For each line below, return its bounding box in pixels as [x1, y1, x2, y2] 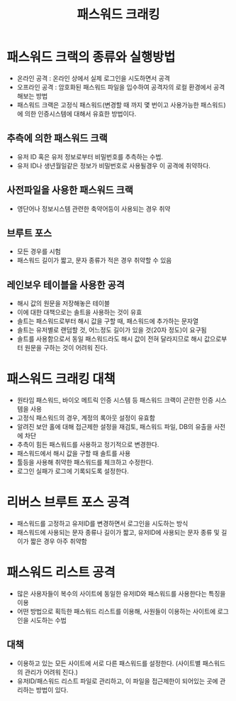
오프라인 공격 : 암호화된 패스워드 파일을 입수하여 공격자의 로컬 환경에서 [16, 82, 212, 91]
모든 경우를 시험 [16, 247, 61, 256]
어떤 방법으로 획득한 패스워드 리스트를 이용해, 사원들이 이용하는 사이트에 [16, 607, 216, 615]
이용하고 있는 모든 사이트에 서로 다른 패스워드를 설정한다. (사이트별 [16, 658, 201, 668]
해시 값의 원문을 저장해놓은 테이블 [16, 299, 111, 308]
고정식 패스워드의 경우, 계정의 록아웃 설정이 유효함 [16, 413, 155, 423]
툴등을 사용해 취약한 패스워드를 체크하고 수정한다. [16, 458, 154, 467]
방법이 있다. [35, 685, 69, 694]
